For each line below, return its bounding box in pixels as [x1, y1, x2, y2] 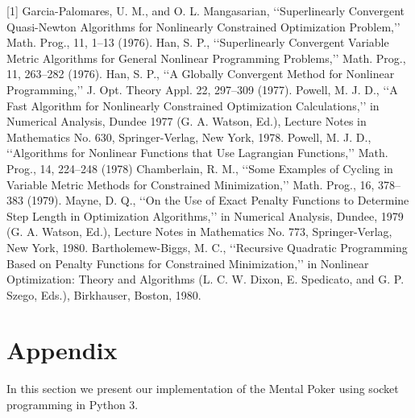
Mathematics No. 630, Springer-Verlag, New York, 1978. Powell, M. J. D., [6, 128, 371, 145]
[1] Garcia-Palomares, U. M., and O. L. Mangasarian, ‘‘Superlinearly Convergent [6, 2, 405, 19]
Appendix [6, 333, 118, 366]
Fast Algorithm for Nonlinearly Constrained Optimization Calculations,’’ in [6, 97, 380, 114]
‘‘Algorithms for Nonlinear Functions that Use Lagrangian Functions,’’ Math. [6, 144, 388, 161]
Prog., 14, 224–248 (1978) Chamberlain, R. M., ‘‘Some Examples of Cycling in [6, 159, 393, 176]
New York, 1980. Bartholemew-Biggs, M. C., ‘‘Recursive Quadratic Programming [6, 238, 408, 255]
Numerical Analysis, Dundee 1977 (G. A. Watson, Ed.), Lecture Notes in [6, 113, 367, 130]
